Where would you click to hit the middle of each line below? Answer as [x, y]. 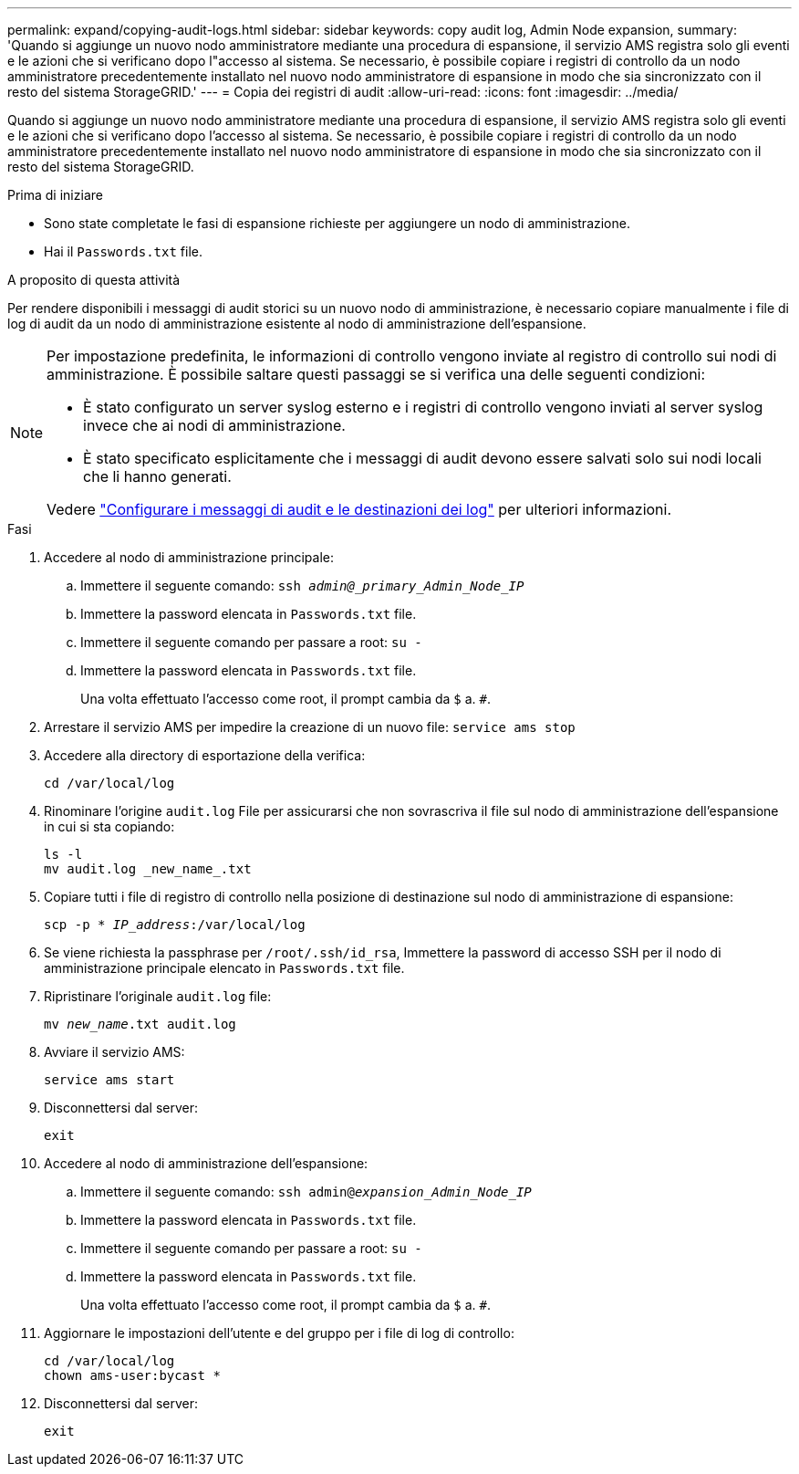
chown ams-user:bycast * [132, 1375]
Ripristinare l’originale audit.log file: [158, 996]
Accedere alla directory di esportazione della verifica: [205, 755]
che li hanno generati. [157, 476]
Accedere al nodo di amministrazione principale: [189, 557]
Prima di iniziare [55, 195]
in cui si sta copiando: [109, 826]
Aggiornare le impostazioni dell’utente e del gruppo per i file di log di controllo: [279, 1333]
